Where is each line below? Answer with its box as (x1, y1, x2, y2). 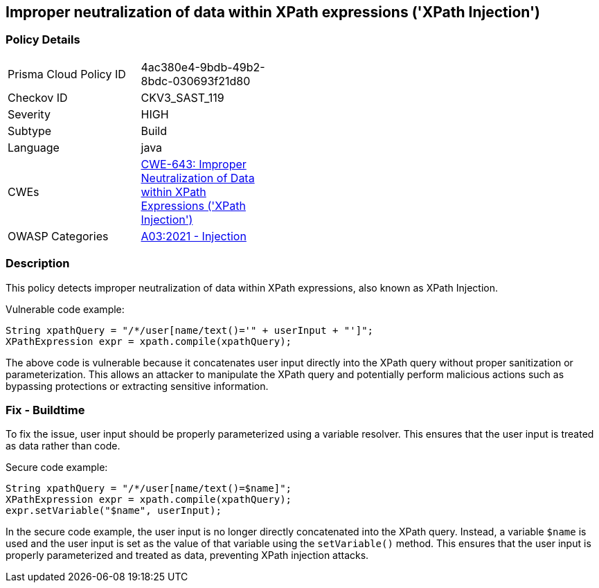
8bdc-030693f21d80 (141, 73, 251, 88)
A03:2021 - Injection (141, 229, 247, 243)
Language (8, 140, 60, 154)
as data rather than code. (6, 440, 120, 452)
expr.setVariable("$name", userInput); (6, 505, 222, 517)
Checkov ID (8, 90, 68, 105)
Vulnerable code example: (6, 303, 125, 315)
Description (6, 256, 70, 271)
